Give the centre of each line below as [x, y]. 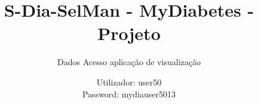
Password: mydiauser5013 [129, 94]
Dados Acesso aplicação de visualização [129, 62]
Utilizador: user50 [129, 82]
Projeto [129, 33]
